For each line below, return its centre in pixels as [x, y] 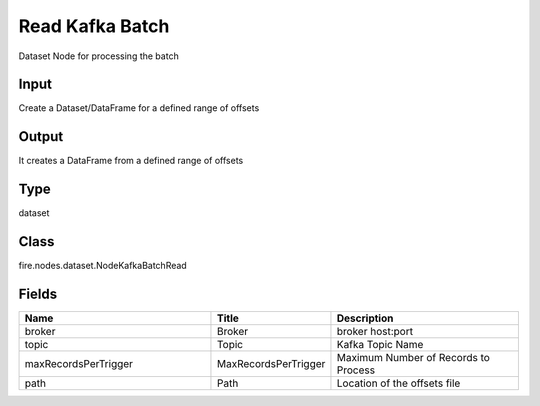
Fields [38, 293]
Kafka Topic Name [380, 345]
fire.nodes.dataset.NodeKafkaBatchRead [102, 266]
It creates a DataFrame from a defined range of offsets [131, 161]
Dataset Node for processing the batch [98, 56]
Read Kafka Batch [94, 26]
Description [365, 318]
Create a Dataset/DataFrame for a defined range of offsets [139, 108]
